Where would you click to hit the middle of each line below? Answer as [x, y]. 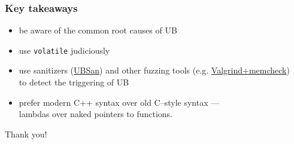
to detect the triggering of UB [74, 82]
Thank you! [26, 134]
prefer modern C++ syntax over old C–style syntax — [119, 102]
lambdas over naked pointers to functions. [96, 114]
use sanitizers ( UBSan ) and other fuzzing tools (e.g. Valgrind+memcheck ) [154, 70]
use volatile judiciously [64, 50]
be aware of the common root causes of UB [98, 30]
